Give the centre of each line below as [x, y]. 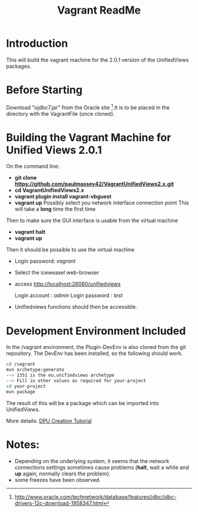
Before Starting [44, 90]
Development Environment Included [96, 331]
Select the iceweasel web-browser [57, 273]
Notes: [23, 444]
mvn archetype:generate [35, 370]
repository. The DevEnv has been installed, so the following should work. [95, 353]
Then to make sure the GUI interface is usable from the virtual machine [92, 221]
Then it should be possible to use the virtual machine [70, 250]
